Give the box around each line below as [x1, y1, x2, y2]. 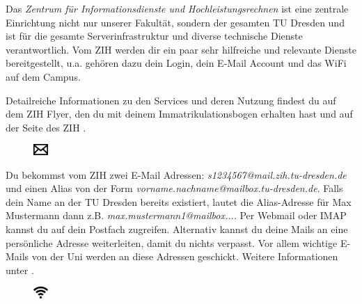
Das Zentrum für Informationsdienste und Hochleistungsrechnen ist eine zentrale [6, 1, 349, 15]
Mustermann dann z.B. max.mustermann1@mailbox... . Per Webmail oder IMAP [6, 208, 347, 223]
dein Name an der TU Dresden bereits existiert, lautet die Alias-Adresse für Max [6, 194, 352, 209]
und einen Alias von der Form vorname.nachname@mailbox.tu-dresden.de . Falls [6, 181, 343, 195]
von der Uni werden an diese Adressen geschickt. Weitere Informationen [31, 249, 338, 264]
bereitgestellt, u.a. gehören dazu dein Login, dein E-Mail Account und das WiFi [6, 56, 347, 70]
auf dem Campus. [6, 69, 81, 83]
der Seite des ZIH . [6, 120, 86, 134]
